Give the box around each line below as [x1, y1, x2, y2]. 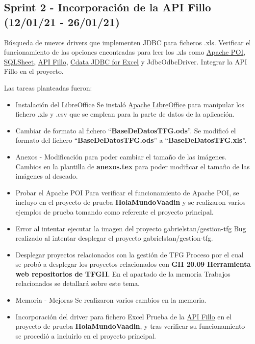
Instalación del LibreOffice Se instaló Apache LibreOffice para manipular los [15, 99, 245, 109]
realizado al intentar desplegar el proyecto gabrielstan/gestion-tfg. [15, 233, 213, 243]
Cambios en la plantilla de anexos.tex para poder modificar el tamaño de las [15, 161, 250, 171]
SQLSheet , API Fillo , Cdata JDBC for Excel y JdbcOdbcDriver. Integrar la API [4, 56, 247, 66]
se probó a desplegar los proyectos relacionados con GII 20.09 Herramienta [15, 259, 251, 269]
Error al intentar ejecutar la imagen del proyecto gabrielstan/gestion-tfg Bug [15, 223, 246, 233]
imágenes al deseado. [15, 171, 78, 181]
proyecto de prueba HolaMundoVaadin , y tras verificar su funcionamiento [15, 321, 245, 331]
